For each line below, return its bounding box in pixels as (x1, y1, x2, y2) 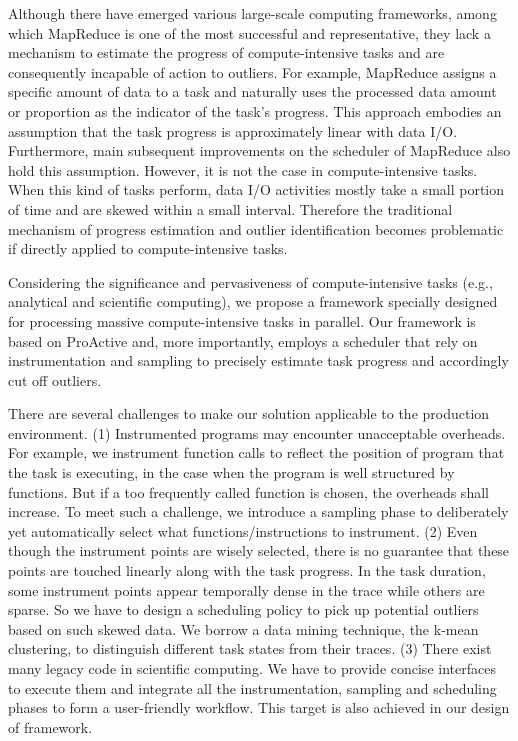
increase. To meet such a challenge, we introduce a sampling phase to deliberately (8, 501, 509, 522)
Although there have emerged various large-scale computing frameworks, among (8, 3, 497, 23)
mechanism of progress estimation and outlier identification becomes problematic (8, 218, 504, 239)
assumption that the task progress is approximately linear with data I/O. (8, 120, 458, 141)
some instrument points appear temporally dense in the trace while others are (8, 579, 485, 600)
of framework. (8, 716, 93, 737)
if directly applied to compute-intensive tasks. (8, 238, 288, 259)
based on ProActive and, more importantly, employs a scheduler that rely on (8, 330, 478, 351)
